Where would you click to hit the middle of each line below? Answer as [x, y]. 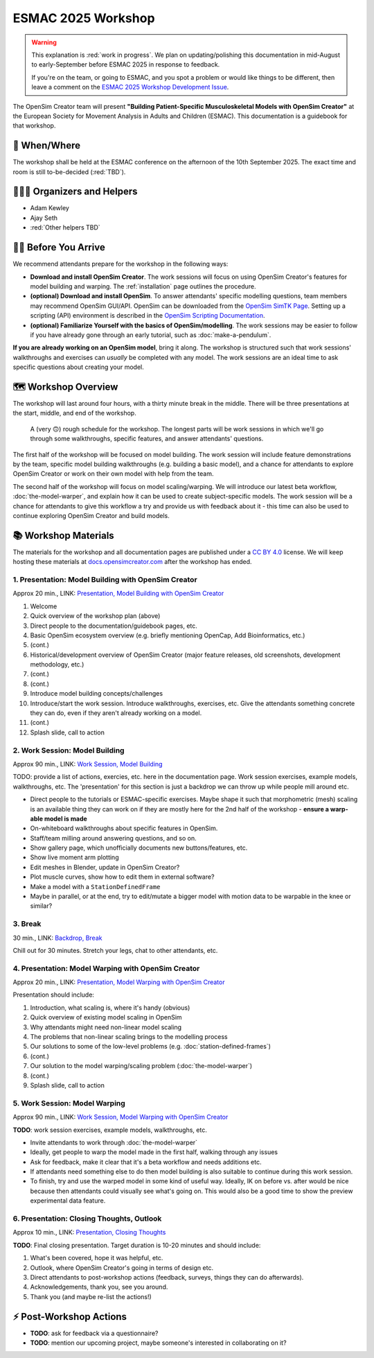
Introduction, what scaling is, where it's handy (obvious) [110, 1007]
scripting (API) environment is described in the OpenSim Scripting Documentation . [148, 316]
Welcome [44, 606]
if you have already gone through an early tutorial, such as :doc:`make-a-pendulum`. [151, 335]
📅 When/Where [47, 146]
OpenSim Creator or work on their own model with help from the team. [113, 474]
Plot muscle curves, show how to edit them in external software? [122, 877]
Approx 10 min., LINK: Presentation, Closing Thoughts [89, 1232]
